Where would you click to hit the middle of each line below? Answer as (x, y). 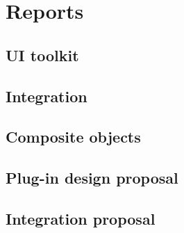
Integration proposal (81, 218)
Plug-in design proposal (92, 178)
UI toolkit (42, 55)
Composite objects (73, 137)
